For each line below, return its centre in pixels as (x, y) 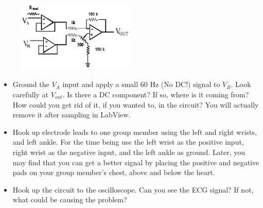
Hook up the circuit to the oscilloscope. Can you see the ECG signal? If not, (133, 189)
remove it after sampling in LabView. (72, 115)
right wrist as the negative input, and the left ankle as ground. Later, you (129, 152)
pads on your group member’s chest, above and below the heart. (114, 172)
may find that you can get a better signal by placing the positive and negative (136, 162)
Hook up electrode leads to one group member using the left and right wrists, (135, 132)
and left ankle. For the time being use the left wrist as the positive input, (128, 142)
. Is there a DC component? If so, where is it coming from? (156, 94)
